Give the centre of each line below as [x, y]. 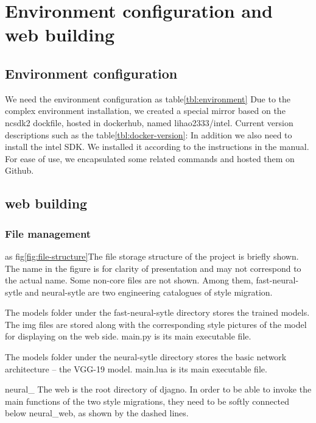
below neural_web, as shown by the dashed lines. [97, 413]
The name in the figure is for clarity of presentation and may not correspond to [153, 268]
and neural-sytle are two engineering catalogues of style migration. [149, 292]
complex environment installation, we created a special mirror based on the [145, 111]
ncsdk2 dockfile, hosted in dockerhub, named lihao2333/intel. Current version [149, 122]
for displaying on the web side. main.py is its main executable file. [128, 336]
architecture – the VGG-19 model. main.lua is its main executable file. [136, 368]
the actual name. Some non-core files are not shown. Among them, [129, 280]
